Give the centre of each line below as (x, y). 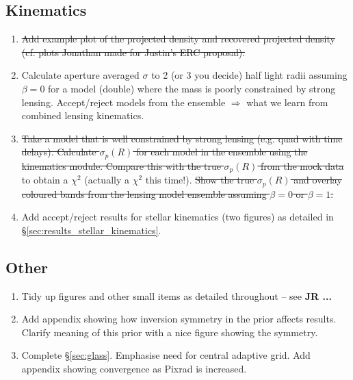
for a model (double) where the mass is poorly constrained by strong (192, 88)
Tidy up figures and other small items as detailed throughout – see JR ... (176, 295)
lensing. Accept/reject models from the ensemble (123, 102)
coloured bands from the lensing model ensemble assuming (144, 193)
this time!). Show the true (200, 180)
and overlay (318, 180)
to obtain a (45, 180)
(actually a (107, 180)
